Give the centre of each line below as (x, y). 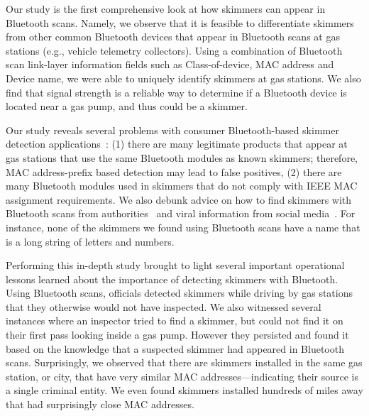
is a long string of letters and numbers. (90, 241)
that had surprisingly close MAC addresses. (100, 404)
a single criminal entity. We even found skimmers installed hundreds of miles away (184, 390)
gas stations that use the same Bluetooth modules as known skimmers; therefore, (182, 157)
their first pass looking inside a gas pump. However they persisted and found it (177, 335)
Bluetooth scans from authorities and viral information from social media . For (181, 213)
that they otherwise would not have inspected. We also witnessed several (164, 306)
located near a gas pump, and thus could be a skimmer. (127, 106)
